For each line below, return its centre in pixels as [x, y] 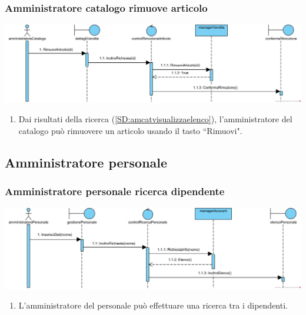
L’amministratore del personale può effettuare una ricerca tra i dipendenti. [153, 305]
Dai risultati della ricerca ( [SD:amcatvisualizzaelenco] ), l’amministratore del [155, 119]
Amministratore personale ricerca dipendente [115, 191]
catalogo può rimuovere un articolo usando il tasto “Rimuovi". [130, 130]
